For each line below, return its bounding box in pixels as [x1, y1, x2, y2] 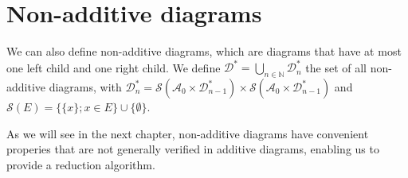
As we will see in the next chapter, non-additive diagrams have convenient [6, 125, 369, 141]
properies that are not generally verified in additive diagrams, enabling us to [6, 141, 379, 157]
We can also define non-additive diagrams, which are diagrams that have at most [6, 43, 402, 60]
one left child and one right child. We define [6, 59, 221, 75]
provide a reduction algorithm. [6, 156, 155, 172]
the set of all [305, 59, 367, 75]
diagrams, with [49, 79, 122, 95]
